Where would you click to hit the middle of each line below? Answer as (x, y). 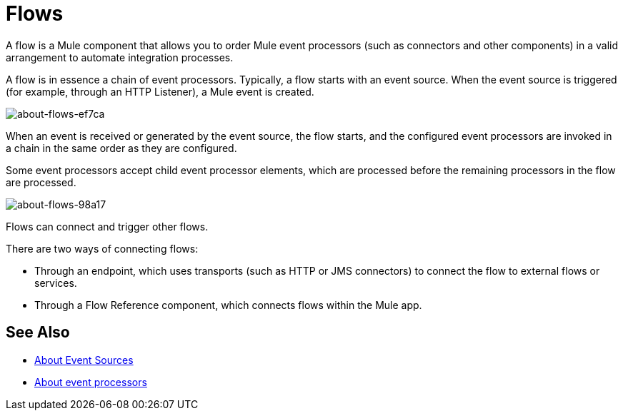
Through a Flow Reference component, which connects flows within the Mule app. (228, 305)
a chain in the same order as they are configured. (121, 148)
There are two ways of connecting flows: (102, 248)
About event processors (91, 382)
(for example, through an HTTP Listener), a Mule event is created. (160, 91)
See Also (38, 333)
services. (56, 283)
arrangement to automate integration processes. (120, 57)
